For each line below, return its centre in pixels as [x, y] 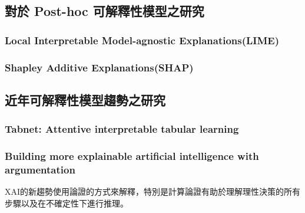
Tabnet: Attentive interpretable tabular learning [122, 129]
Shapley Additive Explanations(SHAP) [99, 67]
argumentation [40, 169]
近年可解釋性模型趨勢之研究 [85, 99]
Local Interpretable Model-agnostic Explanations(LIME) [142, 40]
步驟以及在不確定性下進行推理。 [67, 203]
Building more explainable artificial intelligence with [132, 156]
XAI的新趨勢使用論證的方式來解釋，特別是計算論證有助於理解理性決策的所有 [153, 191]
